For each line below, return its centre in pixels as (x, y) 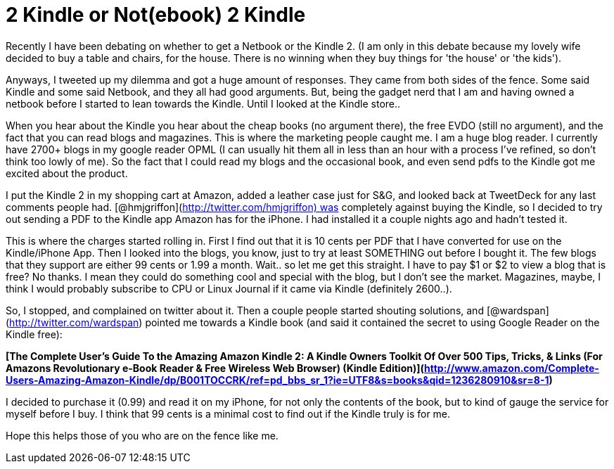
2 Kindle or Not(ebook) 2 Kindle (156, 15)
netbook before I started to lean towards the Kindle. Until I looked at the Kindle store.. (203, 103)
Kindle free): (34, 334)
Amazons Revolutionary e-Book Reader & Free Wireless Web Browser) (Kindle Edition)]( (215, 368)
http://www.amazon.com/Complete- (512, 368)
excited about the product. (67, 173)
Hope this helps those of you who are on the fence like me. (142, 435)
